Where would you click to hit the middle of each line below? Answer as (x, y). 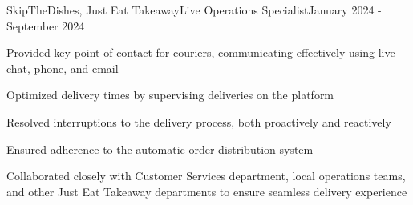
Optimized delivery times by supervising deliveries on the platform (170, 95)
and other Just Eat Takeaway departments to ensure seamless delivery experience (207, 191)
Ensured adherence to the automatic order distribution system (160, 149)
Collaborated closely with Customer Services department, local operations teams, (206, 176)
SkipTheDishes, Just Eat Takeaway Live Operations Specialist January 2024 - (194, 10)
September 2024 (46, 25)
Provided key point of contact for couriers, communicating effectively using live (201, 52)
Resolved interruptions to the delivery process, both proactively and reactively (199, 121)
